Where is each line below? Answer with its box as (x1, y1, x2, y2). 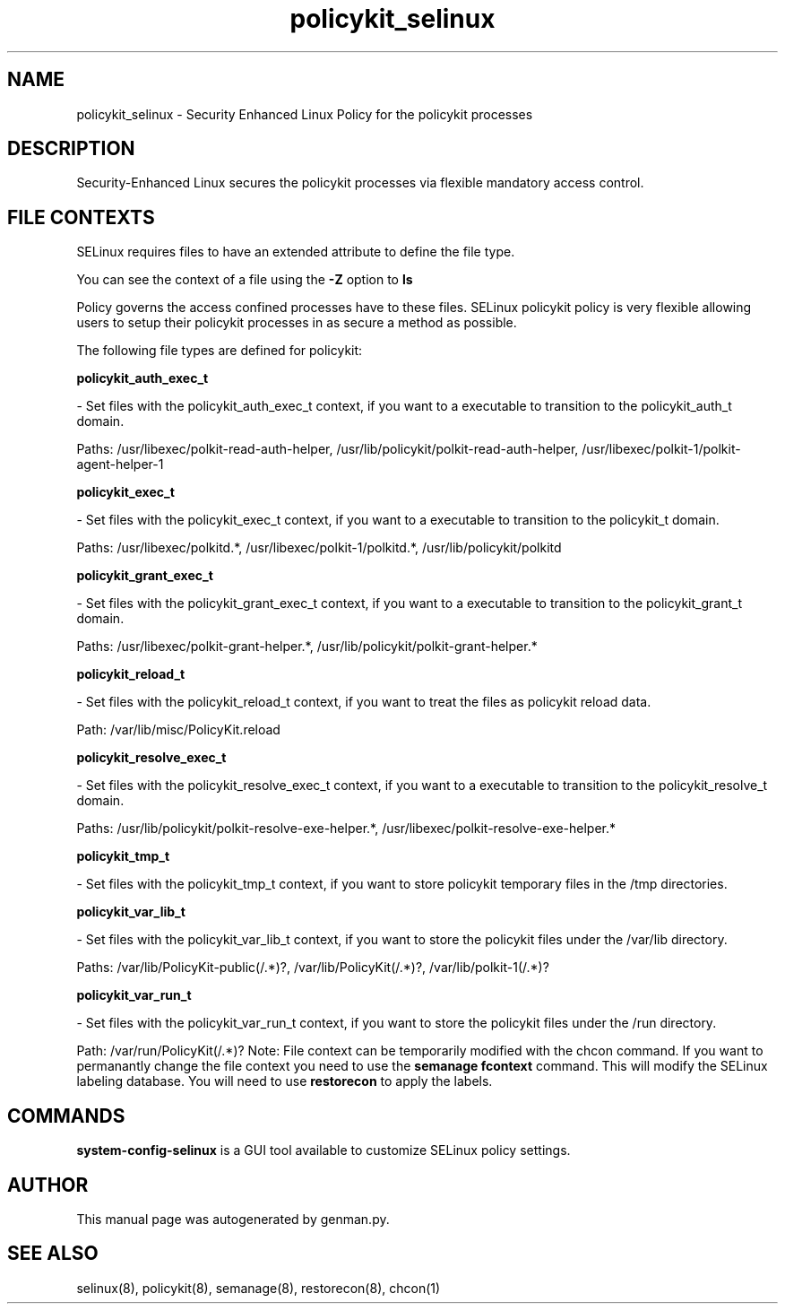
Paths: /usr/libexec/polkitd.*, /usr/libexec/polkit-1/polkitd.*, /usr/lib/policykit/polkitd (76, 540, 562, 556)
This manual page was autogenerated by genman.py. (76, 1211, 390, 1227)
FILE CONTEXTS (7, 205, 155, 229)
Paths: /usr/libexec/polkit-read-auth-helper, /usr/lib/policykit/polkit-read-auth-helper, (76, 441, 579, 457)
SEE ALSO (7, 1242, 99, 1265)
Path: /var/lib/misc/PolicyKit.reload (76, 722, 280, 738)
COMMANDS (7, 1104, 125, 1127)
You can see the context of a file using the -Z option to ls (76, 272, 413, 288)
